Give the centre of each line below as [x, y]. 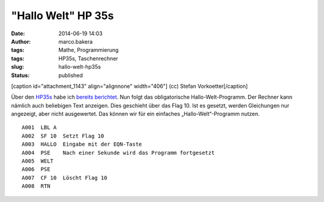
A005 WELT [38, 161]
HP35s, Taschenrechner [88, 58]
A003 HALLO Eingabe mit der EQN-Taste [82, 144]
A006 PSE [36, 169]
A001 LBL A [39, 128]
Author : [21, 41]
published [71, 75]
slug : [17, 67]
